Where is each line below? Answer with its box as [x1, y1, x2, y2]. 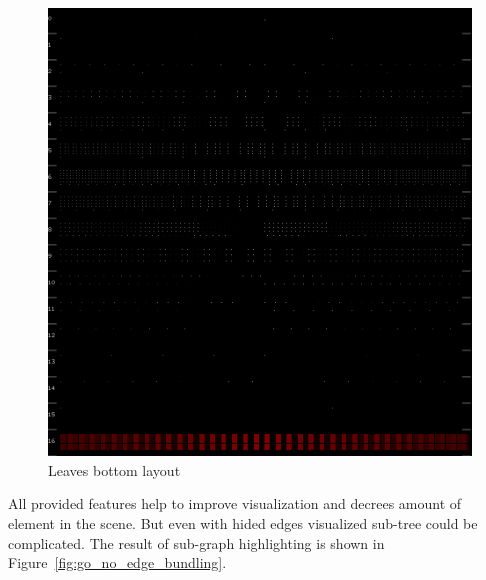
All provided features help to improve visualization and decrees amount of [8, 493, 462, 514]
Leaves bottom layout [48, 459, 181, 480]
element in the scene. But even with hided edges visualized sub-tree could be [8, 512, 478, 533]
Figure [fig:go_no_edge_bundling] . [8, 552, 227, 573]
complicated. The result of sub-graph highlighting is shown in [8, 532, 385, 553]
